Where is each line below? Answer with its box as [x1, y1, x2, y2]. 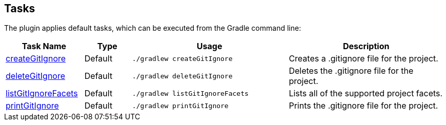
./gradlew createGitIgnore [132, 54, 233, 62]
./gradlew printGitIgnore [132, 101, 229, 110]
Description [342, 41, 390, 52]
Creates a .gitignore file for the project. [289, 53, 438, 64]
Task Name [22, 41, 67, 52]
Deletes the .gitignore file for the [289, 66, 414, 76]
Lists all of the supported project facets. [289, 88, 443, 99]
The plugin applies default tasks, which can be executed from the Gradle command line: [4, 24, 301, 33]
